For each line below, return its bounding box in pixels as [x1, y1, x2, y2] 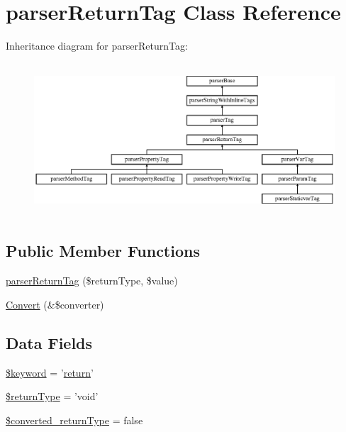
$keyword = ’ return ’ [6, 365, 94, 380]
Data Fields [6, 331, 93, 353]
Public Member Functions [6, 240, 200, 262]
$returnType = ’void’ [6, 389, 99, 404]
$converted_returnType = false [6, 412, 143, 427]
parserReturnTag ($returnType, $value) [6, 273, 178, 288]
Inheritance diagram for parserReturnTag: [6, 38, 188, 53]
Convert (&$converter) [6, 297, 104, 311]
